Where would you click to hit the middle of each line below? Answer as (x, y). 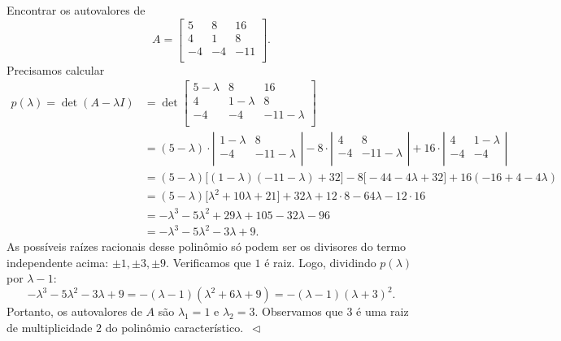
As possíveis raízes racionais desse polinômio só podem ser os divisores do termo (207, 246)
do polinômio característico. (174, 327)
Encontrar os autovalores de (76, 10)
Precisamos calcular (56, 69)
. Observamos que (299, 311)
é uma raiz (383, 311)
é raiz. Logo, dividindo (320, 262)
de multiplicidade (50, 327)
